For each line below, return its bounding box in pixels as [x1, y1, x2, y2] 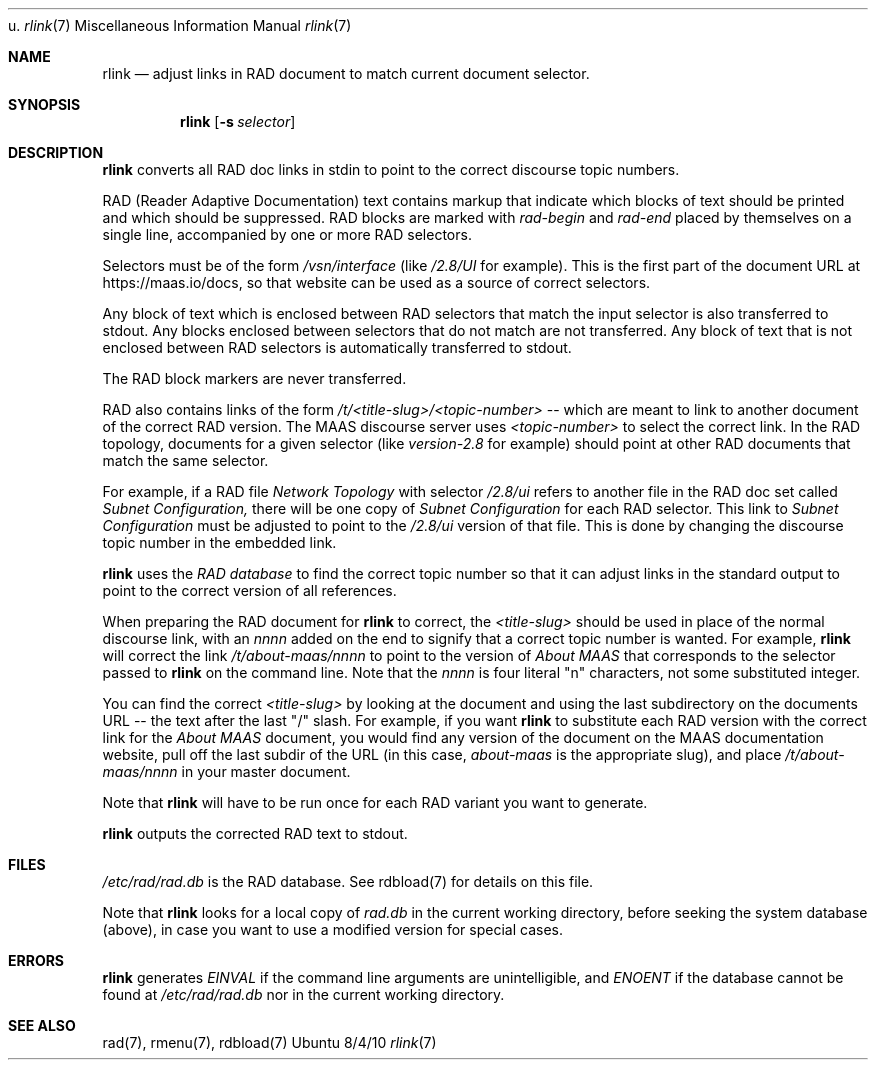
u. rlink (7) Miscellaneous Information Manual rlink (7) [8, 17, 352, 34]
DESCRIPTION [8, 144, 104, 161]
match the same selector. [102, 452, 269, 469]
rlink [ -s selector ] [180, 113, 296, 130]
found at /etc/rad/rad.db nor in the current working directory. [102, 986, 505, 1003]
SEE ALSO [8, 1017, 76, 1034]
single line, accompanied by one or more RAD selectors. [102, 226, 472, 243]
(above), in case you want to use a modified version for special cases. [102, 921, 563, 938]
